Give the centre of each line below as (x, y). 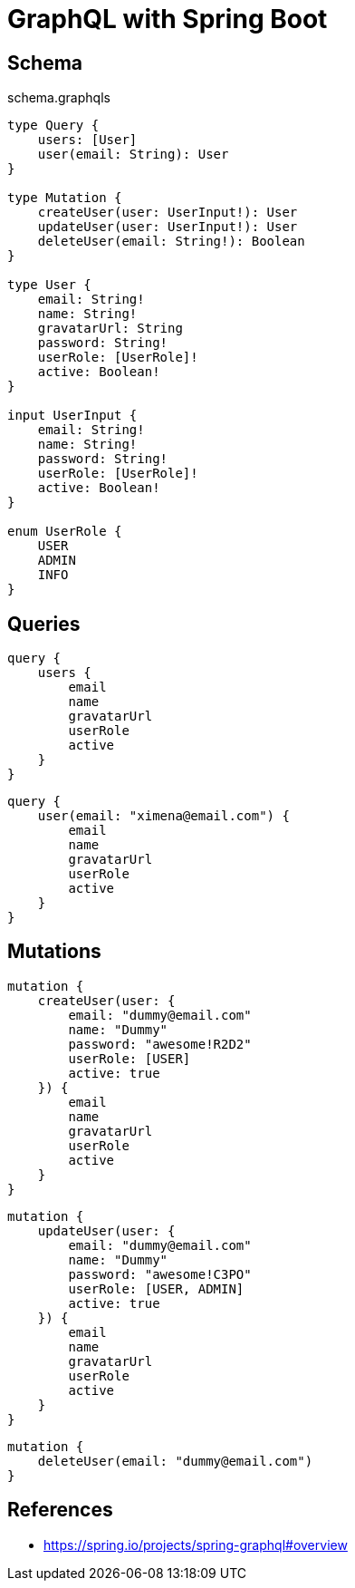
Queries (44, 624)
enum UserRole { (65, 532)
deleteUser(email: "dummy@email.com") (175, 1461)
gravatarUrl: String (110, 329)
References (60, 1510)
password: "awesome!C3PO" (160, 1274)
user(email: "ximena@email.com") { (163, 816)
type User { (49, 285)
